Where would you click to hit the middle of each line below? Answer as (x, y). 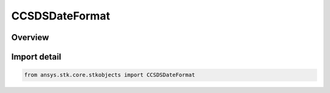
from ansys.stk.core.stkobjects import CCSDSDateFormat (110, 75)
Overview (30, 37)
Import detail (36, 57)
